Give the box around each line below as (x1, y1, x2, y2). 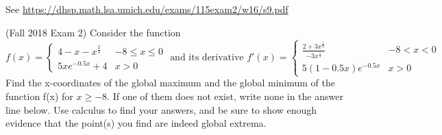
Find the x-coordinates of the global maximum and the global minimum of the (5, 75, 335, 90)
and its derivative (170, 52, 244, 62)
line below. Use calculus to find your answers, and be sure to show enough (5, 102, 317, 116)
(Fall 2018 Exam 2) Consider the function (5, 25, 181, 39)
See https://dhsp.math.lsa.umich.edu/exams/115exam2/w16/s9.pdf (5, 2, 288, 16)
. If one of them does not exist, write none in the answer (107, 88, 343, 103)
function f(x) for (5, 88, 73, 103)
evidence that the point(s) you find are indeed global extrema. (5, 116, 267, 130)
